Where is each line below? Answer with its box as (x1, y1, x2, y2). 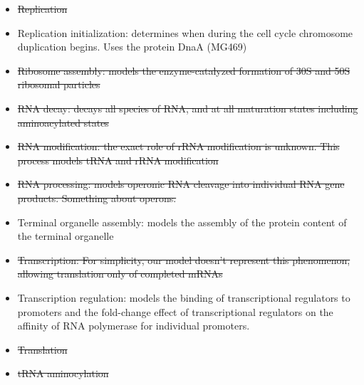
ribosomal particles (17, 77, 100, 92)
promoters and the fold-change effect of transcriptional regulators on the (17, 304, 333, 319)
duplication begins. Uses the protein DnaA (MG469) (17, 39, 247, 54)
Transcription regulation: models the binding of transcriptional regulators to (17, 290, 350, 305)
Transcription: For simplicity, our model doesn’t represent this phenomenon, (17, 252, 350, 267)
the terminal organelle (17, 228, 114, 243)
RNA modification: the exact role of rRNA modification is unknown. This (17, 139, 340, 154)
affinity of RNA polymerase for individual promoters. (17, 318, 250, 333)
